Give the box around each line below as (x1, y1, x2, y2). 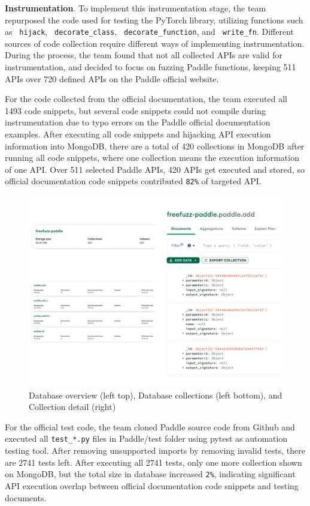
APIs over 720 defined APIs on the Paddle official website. (5, 72, 219, 85)
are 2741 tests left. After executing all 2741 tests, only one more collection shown (5, 456, 302, 468)
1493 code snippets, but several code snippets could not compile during (5, 104, 266, 116)
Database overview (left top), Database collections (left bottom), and (29, 388, 282, 401)
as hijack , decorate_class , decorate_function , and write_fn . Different (5, 25, 294, 38)
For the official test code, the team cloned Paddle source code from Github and (5, 420, 295, 433)
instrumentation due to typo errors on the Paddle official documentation (5, 116, 271, 128)
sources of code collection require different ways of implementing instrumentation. (5, 37, 305, 49)
